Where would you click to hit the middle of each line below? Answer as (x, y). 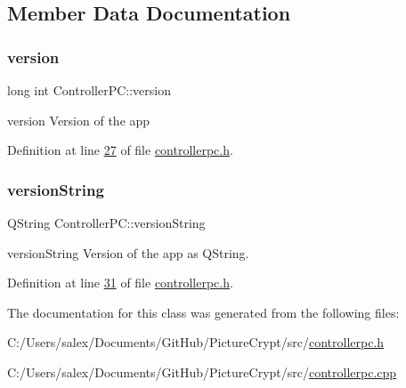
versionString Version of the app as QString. (128, 252)
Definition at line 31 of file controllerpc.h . (120, 283)
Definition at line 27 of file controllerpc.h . (120, 150)
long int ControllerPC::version (89, 90)
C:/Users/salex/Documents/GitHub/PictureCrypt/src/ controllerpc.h (196, 342)
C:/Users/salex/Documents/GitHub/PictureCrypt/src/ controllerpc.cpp (202, 372)
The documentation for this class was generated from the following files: (203, 312)
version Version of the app (79, 120)
